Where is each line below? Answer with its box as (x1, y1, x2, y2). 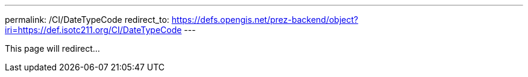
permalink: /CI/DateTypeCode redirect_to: (5, 14, 169, 25)
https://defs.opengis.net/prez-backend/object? (171, 14, 359, 25)
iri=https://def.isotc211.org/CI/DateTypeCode (5, 25, 182, 35)
